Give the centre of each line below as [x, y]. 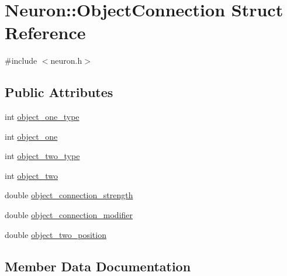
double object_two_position [56, 234]
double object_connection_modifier [69, 215]
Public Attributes [59, 92]
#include [21, 61]
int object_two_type [42, 156]
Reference [45, 32]
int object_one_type [42, 117]
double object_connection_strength [69, 195]
